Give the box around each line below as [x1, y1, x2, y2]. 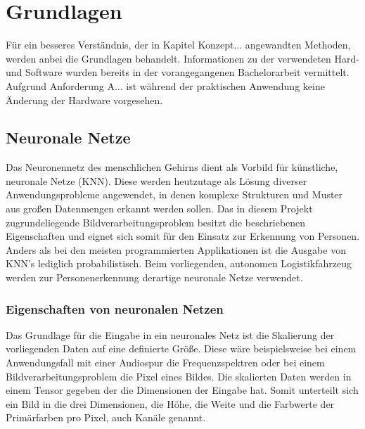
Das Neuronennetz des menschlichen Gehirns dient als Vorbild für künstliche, [6, 160, 338, 174]
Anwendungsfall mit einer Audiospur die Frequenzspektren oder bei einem [6, 355, 325, 370]
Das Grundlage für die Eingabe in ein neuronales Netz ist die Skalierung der [6, 327, 335, 342]
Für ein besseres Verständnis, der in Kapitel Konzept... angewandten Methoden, [6, 37, 351, 52]
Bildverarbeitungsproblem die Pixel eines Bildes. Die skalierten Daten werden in [6, 369, 352, 383]
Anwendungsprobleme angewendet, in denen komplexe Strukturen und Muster [6, 187, 343, 202]
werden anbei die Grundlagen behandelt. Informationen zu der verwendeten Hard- [6, 51, 359, 65]
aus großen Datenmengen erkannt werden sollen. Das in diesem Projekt [6, 201, 313, 216]
